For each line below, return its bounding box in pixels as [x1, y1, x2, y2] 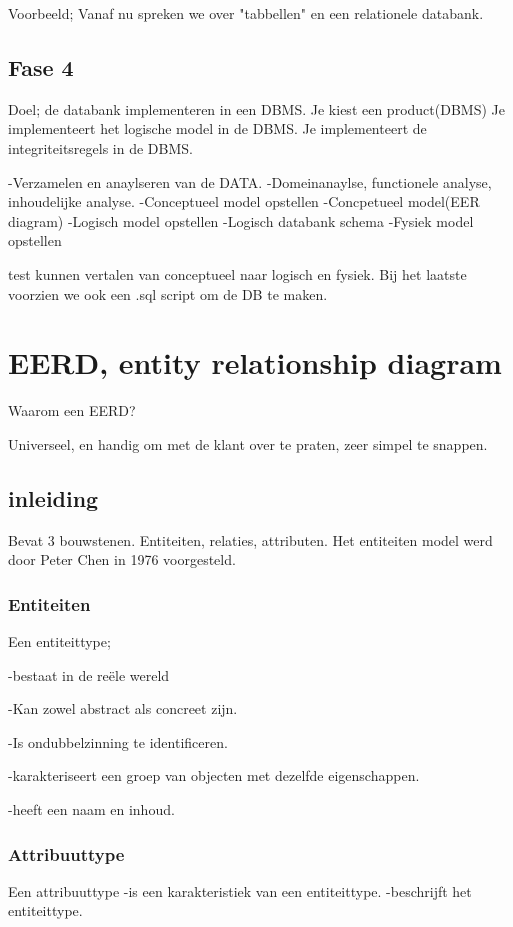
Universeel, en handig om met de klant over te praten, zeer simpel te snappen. [8, 433, 488, 454]
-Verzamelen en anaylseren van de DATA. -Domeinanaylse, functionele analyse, [8, 171, 492, 192]
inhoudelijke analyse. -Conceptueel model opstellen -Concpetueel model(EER [8, 191, 480, 212]
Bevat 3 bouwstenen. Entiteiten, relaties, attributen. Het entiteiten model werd [8, 529, 493, 550]
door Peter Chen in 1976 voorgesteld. [8, 549, 236, 570]
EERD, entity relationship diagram [8, 342, 502, 383]
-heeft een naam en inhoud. [8, 799, 175, 820]
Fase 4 [8, 51, 74, 82]
